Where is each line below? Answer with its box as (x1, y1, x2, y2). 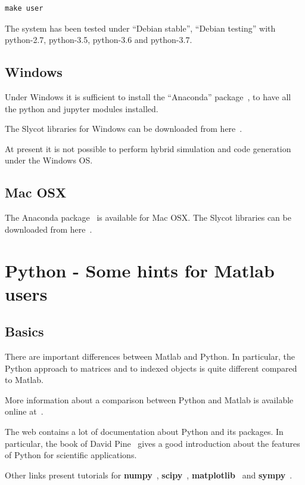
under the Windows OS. (5, 154, 93, 166)
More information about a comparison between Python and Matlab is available (5, 393, 294, 406)
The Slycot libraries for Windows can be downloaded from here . (5, 122, 242, 135)
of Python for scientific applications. (5, 449, 137, 461)
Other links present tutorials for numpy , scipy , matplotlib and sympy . (5, 468, 292, 481)
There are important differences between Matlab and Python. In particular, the (5, 350, 295, 363)
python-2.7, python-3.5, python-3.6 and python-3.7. (5, 33, 192, 46)
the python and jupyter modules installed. (5, 102, 158, 115)
